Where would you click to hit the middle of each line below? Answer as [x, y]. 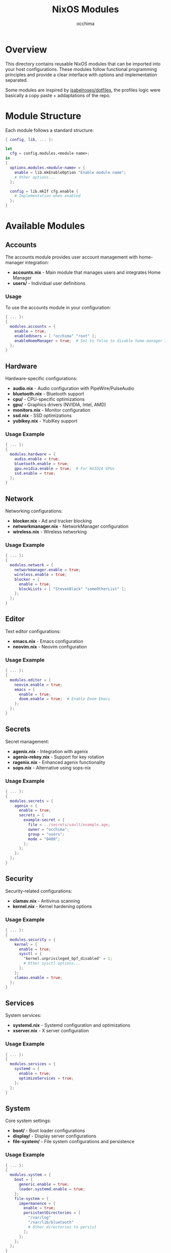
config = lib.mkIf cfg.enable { [44, 191]
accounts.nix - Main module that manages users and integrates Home [87, 272]
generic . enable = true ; [44, 1185]
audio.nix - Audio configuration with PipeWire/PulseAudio [73, 388]
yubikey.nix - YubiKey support [45, 421]
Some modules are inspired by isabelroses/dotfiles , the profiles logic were [83, 90]
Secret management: [27, 741]
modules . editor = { [31, 680]
